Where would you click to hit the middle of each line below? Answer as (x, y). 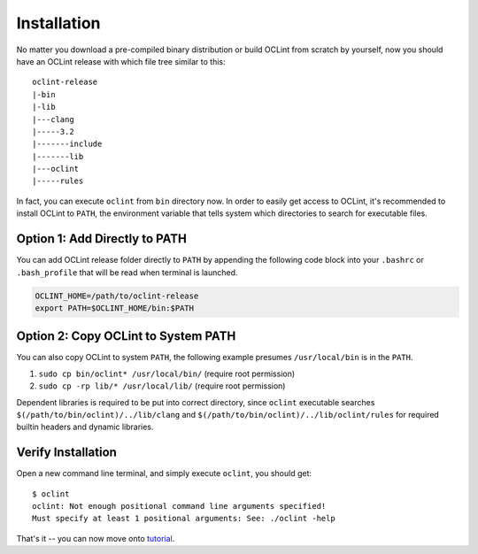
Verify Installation (66, 453)
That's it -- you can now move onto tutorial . (96, 538)
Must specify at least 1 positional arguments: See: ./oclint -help (184, 519)
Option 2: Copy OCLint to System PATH (126, 336)
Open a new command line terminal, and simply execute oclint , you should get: (164, 473)
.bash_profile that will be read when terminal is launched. (127, 272)
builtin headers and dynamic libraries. (85, 427)
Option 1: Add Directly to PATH (102, 239)
